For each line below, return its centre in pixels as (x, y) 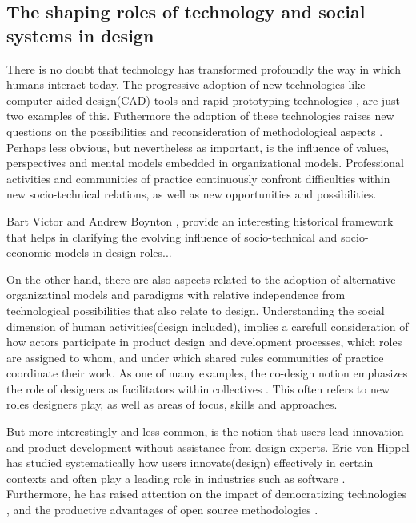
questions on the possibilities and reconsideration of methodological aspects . (195, 131)
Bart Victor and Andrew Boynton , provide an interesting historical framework (200, 220)
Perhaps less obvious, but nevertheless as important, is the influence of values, (198, 147)
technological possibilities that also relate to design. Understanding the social (196, 310)
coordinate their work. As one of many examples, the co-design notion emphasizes (207, 373)
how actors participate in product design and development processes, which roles (204, 342)
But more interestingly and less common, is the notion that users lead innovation (205, 431)
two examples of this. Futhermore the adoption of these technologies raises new (200, 116)
